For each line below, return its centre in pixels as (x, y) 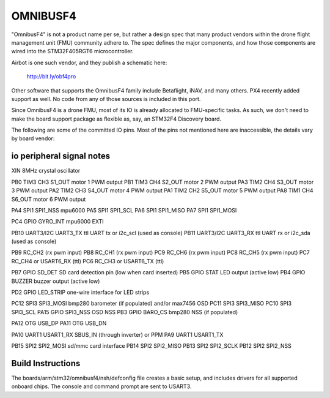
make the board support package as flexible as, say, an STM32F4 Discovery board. (116, 119)
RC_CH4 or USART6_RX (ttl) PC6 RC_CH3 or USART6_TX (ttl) (88, 261)
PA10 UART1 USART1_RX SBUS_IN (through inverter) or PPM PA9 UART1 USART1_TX (117, 334)
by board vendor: (33, 138)
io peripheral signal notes (61, 156)
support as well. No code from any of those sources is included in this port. (106, 99)
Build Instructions (46, 363)
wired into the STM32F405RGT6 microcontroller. (72, 51)
